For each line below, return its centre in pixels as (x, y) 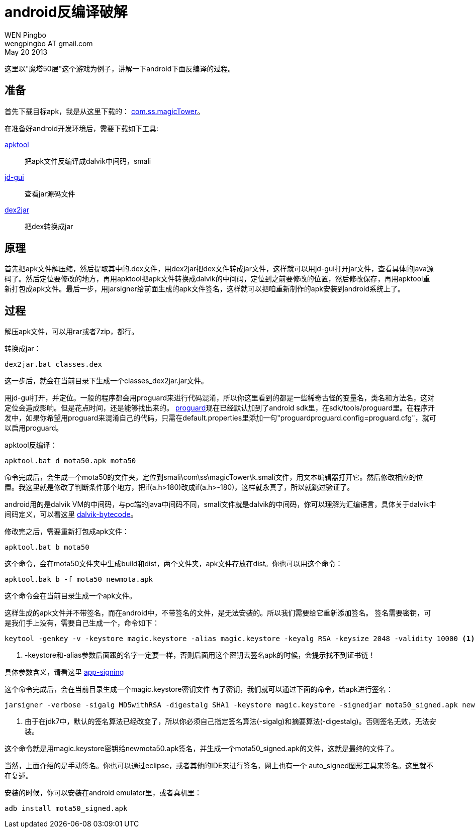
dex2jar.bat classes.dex (53, 365)
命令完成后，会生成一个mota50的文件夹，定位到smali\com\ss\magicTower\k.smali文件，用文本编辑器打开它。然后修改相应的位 (214, 477)
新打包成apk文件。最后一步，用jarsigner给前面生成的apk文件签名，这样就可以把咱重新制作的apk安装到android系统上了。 (205, 289)
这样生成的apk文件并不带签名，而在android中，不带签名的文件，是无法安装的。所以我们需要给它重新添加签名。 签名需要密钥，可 (218, 613)
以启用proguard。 (34, 428)
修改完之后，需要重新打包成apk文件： (67, 532)
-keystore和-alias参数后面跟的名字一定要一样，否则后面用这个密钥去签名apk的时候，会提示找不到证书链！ (200, 655)
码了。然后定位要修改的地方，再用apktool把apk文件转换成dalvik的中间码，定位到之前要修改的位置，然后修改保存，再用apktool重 (217, 279)
